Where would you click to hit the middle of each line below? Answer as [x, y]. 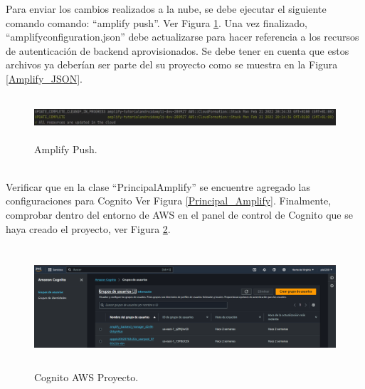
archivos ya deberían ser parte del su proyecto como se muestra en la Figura [172, 64]
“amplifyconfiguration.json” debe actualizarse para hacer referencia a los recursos [182, 37]
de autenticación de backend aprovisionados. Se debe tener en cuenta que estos [178, 50]
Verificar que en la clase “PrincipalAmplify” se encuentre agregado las [158, 186]
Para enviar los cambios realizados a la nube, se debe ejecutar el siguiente [166, 9]
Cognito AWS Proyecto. [86, 377]
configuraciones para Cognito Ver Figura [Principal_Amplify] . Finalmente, [169, 201]
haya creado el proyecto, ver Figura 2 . [88, 228]
